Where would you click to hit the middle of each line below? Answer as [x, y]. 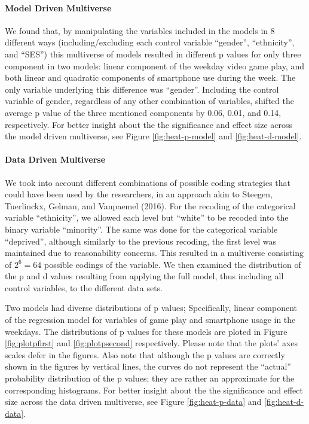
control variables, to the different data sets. [84, 287]
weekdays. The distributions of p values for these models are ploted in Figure [146, 331]
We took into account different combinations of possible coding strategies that [148, 182]
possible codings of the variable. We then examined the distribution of [172, 264]
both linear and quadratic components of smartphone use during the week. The [150, 77]
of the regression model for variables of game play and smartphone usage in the [150, 320]
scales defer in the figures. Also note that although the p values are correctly [145, 354]
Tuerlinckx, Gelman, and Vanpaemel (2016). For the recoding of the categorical [150, 205]
